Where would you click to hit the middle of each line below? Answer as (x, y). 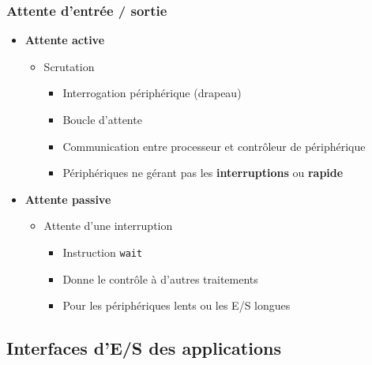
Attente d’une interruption (108, 226)
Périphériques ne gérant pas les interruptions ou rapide (203, 173)
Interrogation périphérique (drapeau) (152, 93)
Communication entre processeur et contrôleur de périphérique (214, 146)
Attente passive (68, 199)
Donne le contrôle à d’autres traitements (160, 278)
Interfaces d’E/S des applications (144, 348)
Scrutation (69, 66)
